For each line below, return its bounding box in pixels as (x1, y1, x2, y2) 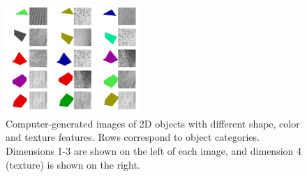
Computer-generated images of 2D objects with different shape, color (6, 116, 300, 130)
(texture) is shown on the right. (6, 157, 140, 171)
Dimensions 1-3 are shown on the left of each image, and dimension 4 (6, 143, 302, 157)
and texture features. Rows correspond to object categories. (6, 130, 260, 144)
